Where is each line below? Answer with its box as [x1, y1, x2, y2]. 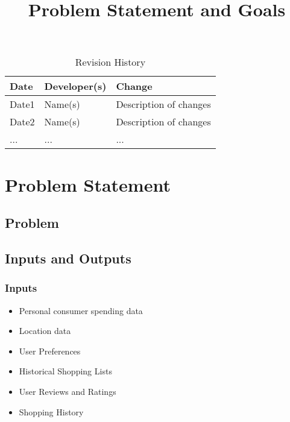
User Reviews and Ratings [19, 385, 116, 397]
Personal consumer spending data [19, 304, 143, 316]
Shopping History [19, 405, 84, 418]
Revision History [75, 55, 146, 69]
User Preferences [19, 344, 81, 357]
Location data [19, 324, 71, 337]
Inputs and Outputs [5, 248, 131, 267]
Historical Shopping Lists [19, 365, 112, 377]
